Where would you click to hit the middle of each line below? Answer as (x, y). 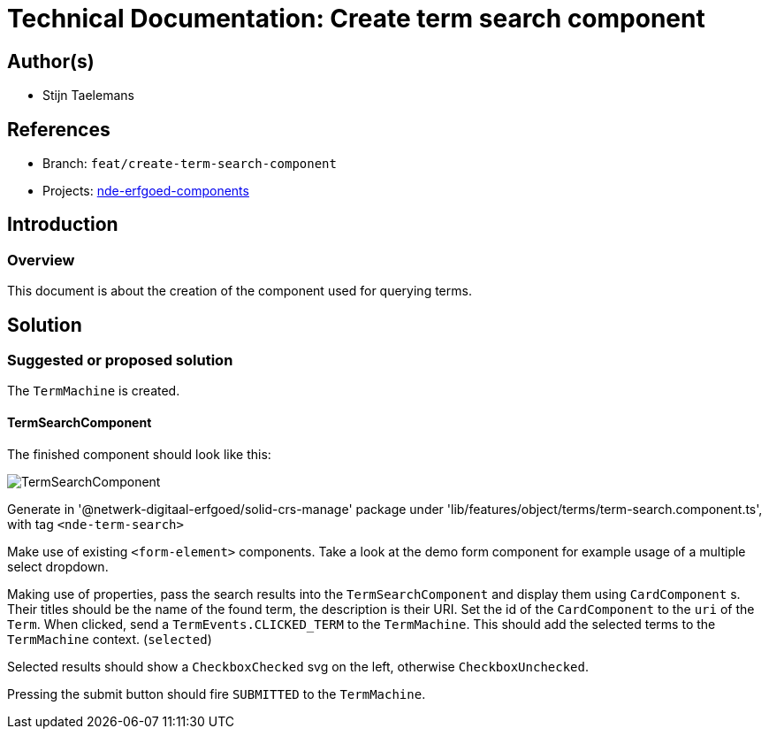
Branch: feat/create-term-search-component (190, 164)
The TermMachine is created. (94, 391)
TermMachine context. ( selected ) (110, 639)
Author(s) (51, 61)
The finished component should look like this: (139, 454)
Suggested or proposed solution (120, 360)
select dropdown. (58, 566)
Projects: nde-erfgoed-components (146, 191)
